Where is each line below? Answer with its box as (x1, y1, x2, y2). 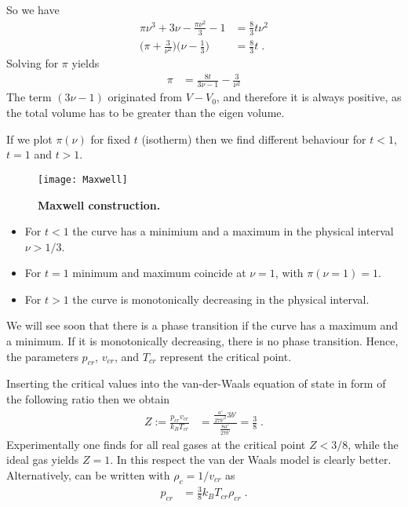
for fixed (90, 130, 131, 147)
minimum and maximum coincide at (72, 264, 246, 281)
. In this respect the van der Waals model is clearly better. (110, 451, 392, 468)
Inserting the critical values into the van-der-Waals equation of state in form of (6, 375, 386, 392)
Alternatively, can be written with (6, 466, 170, 483)
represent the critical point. (160, 348, 292, 364)
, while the (348, 436, 399, 452)
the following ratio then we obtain (6, 391, 170, 407)
